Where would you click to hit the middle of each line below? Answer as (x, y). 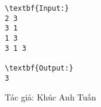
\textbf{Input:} (37, 8)
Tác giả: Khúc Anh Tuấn (51, 97)
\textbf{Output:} (39, 68)
